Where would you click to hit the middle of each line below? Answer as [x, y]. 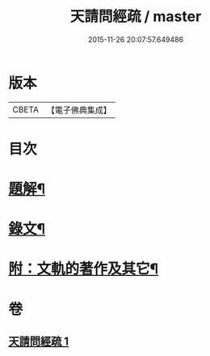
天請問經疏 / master [136, 17]
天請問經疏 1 [39, 342]
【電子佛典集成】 [79, 110]
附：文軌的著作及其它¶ [84, 269]
